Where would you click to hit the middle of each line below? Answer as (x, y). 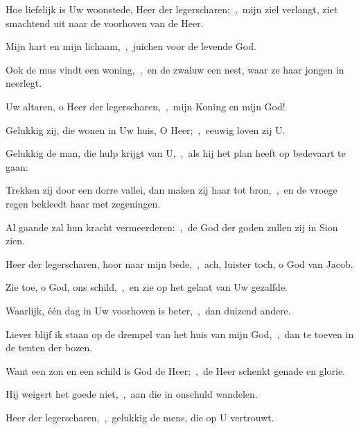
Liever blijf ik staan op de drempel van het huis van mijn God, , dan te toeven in (180, 334)
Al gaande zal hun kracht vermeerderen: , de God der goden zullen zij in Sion (172, 227)
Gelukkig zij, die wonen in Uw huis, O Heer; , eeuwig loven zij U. (146, 129)
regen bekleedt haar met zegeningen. (83, 203)
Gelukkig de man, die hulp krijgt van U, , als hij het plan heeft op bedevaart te (176, 153)
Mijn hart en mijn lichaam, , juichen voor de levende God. (131, 46)
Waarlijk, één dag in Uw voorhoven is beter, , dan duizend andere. (148, 310)
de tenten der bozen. (49, 347)
